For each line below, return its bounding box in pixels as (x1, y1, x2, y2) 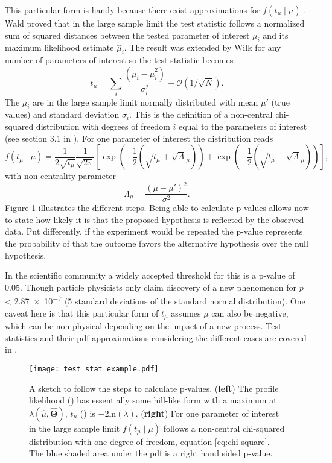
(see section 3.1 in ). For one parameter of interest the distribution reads (5, 131, 273, 144)
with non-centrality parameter (5, 169, 117, 182)
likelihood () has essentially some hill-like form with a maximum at (29, 394, 277, 406)
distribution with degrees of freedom (36, 119, 170, 132)
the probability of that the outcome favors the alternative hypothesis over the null (5, 237, 308, 250)
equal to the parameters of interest (178, 119, 307, 132)
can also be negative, (211, 306, 289, 319)
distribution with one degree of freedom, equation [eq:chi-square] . (29, 435, 270, 447)
